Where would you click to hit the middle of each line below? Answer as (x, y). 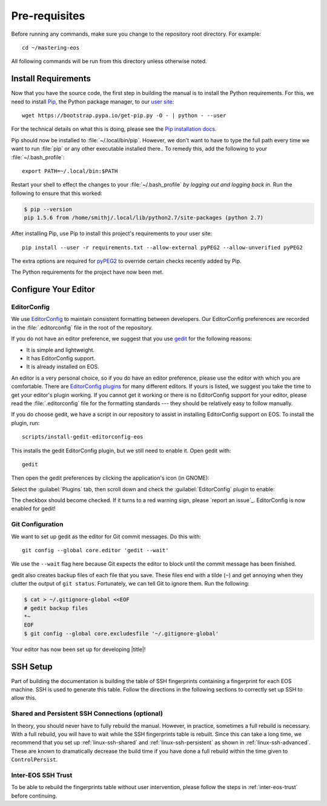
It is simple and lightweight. (61, 350)
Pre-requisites (48, 16)
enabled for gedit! (33, 509)
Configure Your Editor (53, 290)
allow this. (24, 698)
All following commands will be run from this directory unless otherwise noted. (109, 61)
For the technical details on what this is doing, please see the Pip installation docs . (114, 129)
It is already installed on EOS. (63, 367)
